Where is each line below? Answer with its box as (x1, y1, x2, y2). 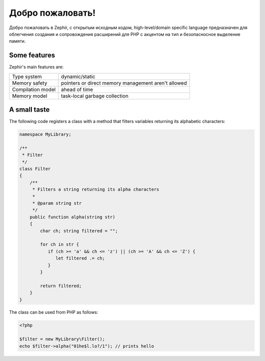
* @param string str (32, 201, 82, 206)
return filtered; (40, 283, 82, 289)
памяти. (9, 38, 26, 44)
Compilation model (12, 86, 56, 93)
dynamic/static (61, 73, 96, 80)
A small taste (9, 106, 50, 114)
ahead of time (61, 86, 93, 93)
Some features (9, 51, 55, 60)
